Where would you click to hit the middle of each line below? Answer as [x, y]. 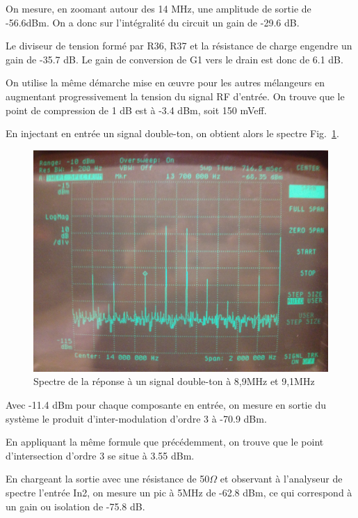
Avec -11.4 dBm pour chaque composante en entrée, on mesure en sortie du [166, 404]
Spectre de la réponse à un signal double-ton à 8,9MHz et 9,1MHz [174, 381]
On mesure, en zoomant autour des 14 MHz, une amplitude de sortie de [158, 8]
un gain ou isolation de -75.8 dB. [75, 506]
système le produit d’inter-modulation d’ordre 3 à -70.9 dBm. [136, 418]
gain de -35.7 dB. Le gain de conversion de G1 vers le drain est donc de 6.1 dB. [174, 59]
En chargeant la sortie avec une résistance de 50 [108, 479]
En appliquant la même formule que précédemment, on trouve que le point [165, 442]
